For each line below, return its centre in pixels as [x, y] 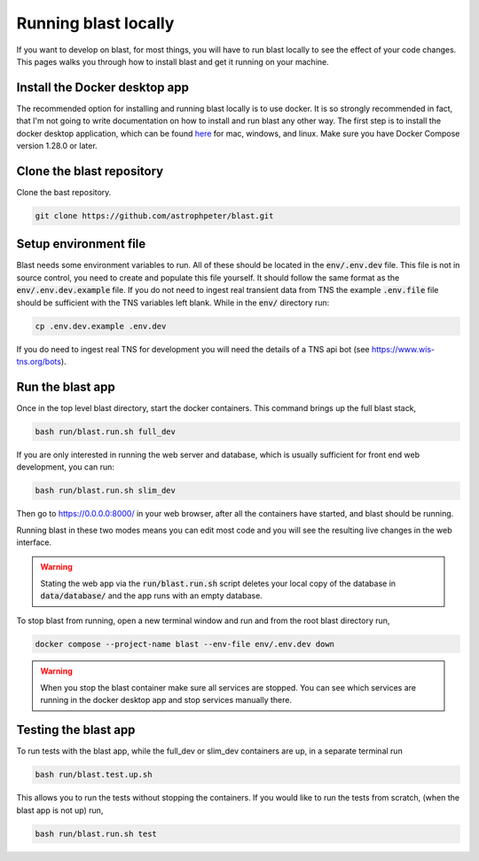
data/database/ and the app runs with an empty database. [152, 596]
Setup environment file [81, 244]
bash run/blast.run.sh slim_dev [106, 491]
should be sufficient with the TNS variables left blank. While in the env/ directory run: [173, 303]
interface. [34, 542]
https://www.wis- [403, 349]
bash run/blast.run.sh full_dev [106, 431]
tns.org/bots [39, 361]
